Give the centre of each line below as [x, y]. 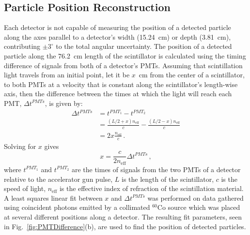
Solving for [20, 146]
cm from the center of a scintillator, [192, 75]
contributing [22, 46]
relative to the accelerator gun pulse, [58, 179]
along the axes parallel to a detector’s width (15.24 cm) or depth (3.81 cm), [117, 37]
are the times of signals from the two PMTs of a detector [156, 169]
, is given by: [64, 103]
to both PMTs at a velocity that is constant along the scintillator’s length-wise [121, 84]
